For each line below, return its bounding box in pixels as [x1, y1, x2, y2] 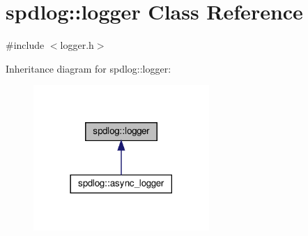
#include [6, 38, 45, 52]
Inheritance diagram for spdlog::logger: [6, 61, 171, 75]
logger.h [60, 38, 94, 52]
